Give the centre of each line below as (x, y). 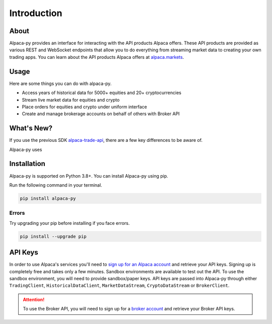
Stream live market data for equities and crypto (71, 100)
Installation (27, 164)
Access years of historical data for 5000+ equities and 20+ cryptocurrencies (101, 93)
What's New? (31, 128)
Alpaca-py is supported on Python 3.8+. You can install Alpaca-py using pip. (89, 176)
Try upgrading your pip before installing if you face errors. (70, 223)
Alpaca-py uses (26, 149)
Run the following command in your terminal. (56, 185)
